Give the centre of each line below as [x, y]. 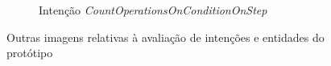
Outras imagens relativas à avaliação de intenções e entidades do [165, 37]
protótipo [30, 53]
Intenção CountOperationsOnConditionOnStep [153, 10]
